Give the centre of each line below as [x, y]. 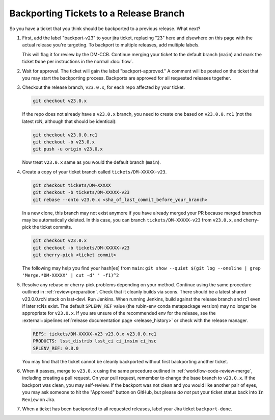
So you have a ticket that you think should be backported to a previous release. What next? [105, 29]
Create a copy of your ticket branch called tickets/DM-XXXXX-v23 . [94, 171]
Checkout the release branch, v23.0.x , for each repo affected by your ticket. [104, 87]
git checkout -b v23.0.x [64, 142]
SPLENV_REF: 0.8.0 [56, 348]
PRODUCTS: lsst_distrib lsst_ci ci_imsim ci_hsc [95, 341]
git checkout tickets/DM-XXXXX [72, 185]
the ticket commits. [52, 227]
